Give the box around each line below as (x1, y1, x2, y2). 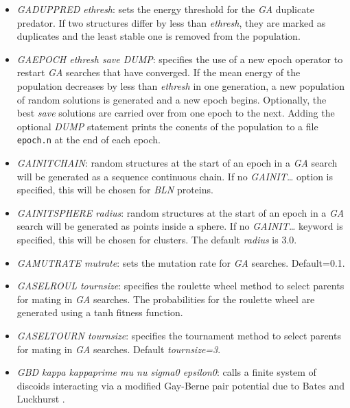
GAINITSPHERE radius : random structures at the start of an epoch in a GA (16, 205, 345, 219)
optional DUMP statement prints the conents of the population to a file (16, 119, 318, 133)
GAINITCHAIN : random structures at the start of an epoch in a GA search (16, 156, 338, 169)
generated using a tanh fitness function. (16, 305, 183, 320)
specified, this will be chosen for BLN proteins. (16, 182, 213, 197)
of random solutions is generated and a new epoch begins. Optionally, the (16, 92, 327, 106)
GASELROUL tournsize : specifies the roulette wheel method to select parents (16, 278, 345, 293)
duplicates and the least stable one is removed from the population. (16, 29, 301, 43)
